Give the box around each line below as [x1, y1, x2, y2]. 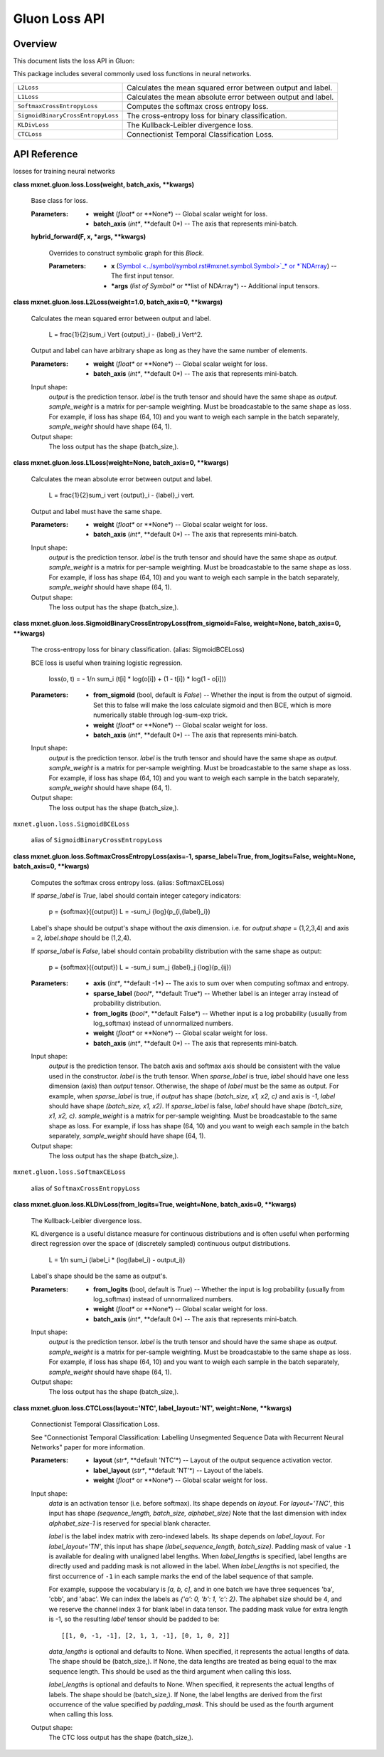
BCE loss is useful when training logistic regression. [31, 659, 183, 667]
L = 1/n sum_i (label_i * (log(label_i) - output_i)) [48, 1255, 186, 1264]
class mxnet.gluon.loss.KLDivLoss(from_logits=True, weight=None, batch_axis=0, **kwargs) [13, 1200, 297, 1209]
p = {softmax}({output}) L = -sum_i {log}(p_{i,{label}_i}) [48, 908, 211, 916]
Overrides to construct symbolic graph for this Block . [48, 248, 204, 257]
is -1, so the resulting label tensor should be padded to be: [48, 1615, 220, 1623]
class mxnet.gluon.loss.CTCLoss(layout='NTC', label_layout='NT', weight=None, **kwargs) [13, 1403, 292, 1412]
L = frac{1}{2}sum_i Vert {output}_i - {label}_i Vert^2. [48, 330, 203, 339]
